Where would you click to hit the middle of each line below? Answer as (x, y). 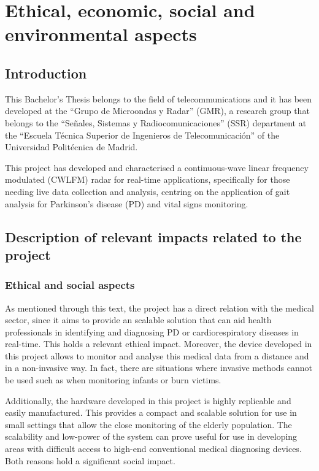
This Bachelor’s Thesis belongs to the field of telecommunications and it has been (159, 98)
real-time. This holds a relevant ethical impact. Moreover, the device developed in (159, 344)
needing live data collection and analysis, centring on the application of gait (148, 191)
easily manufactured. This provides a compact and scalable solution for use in (151, 412)
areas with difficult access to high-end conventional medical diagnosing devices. (153, 449)
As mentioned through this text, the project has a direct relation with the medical (159, 308)
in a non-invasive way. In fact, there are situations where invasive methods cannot (159, 368)
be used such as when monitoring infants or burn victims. (113, 380)
